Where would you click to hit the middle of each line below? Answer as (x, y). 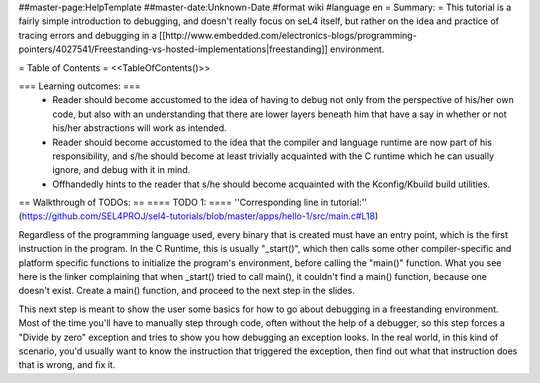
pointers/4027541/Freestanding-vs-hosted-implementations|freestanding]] (173, 49)
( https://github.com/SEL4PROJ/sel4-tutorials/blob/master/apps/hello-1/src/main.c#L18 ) (198, 216)
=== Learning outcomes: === (79, 86)
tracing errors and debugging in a (87, 35)
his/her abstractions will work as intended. (139, 128)
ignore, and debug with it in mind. (121, 170)
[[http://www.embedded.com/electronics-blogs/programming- (287, 35)
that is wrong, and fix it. (67, 365)
